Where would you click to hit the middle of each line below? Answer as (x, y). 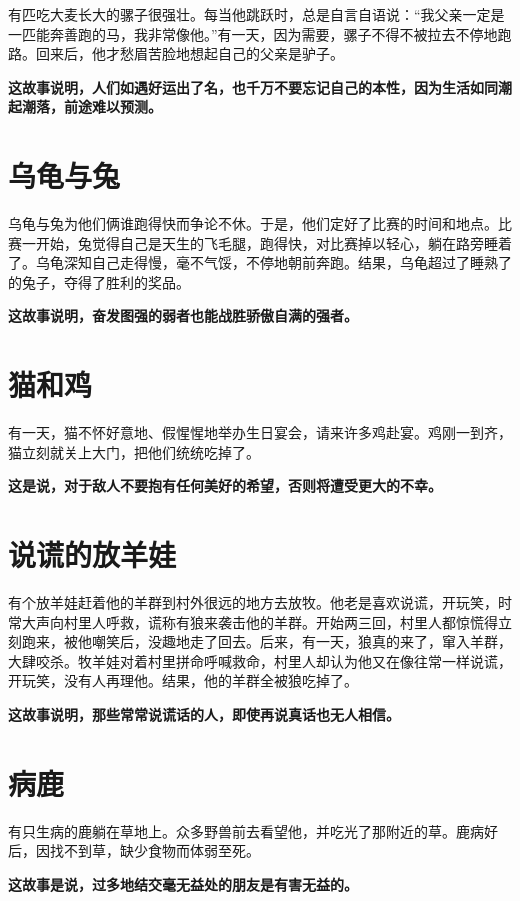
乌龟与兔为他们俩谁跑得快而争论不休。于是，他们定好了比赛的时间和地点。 (253, 223)
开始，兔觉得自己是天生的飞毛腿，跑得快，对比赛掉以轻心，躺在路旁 (259, 242)
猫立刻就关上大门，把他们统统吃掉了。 (134, 451)
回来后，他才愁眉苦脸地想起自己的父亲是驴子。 (189, 53)
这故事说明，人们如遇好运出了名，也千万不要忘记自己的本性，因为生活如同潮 (260, 86)
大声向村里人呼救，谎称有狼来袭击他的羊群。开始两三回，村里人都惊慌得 (259, 621)
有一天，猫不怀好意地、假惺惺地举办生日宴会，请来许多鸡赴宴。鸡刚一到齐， (260, 432)
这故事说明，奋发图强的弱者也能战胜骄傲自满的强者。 (183, 315)
